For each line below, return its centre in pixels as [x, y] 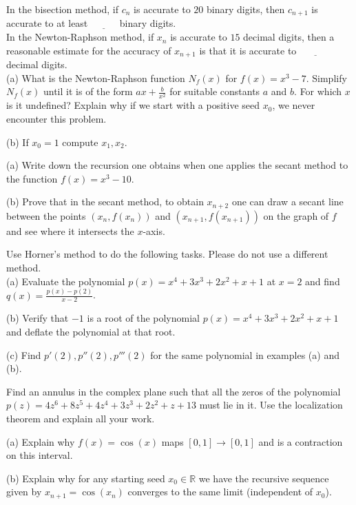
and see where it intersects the [70, 230]
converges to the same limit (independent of [220, 492]
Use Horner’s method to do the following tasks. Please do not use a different [167, 254]
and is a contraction [301, 441]
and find [323, 281]
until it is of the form [88, 91]
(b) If [18, 142]
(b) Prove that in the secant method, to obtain [105, 202]
